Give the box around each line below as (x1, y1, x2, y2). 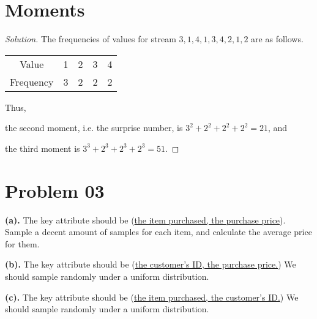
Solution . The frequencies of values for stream (5, 32, 176, 45)
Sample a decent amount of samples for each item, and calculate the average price (5, 225, 312, 238)
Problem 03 (5, 178, 105, 203)
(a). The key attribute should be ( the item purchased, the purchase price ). (5, 213, 286, 226)
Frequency (10, 74, 54, 89)
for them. (5, 237, 40, 250)
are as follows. (251, 32, 304, 45)
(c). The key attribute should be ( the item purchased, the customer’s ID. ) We (5, 290, 299, 303)
